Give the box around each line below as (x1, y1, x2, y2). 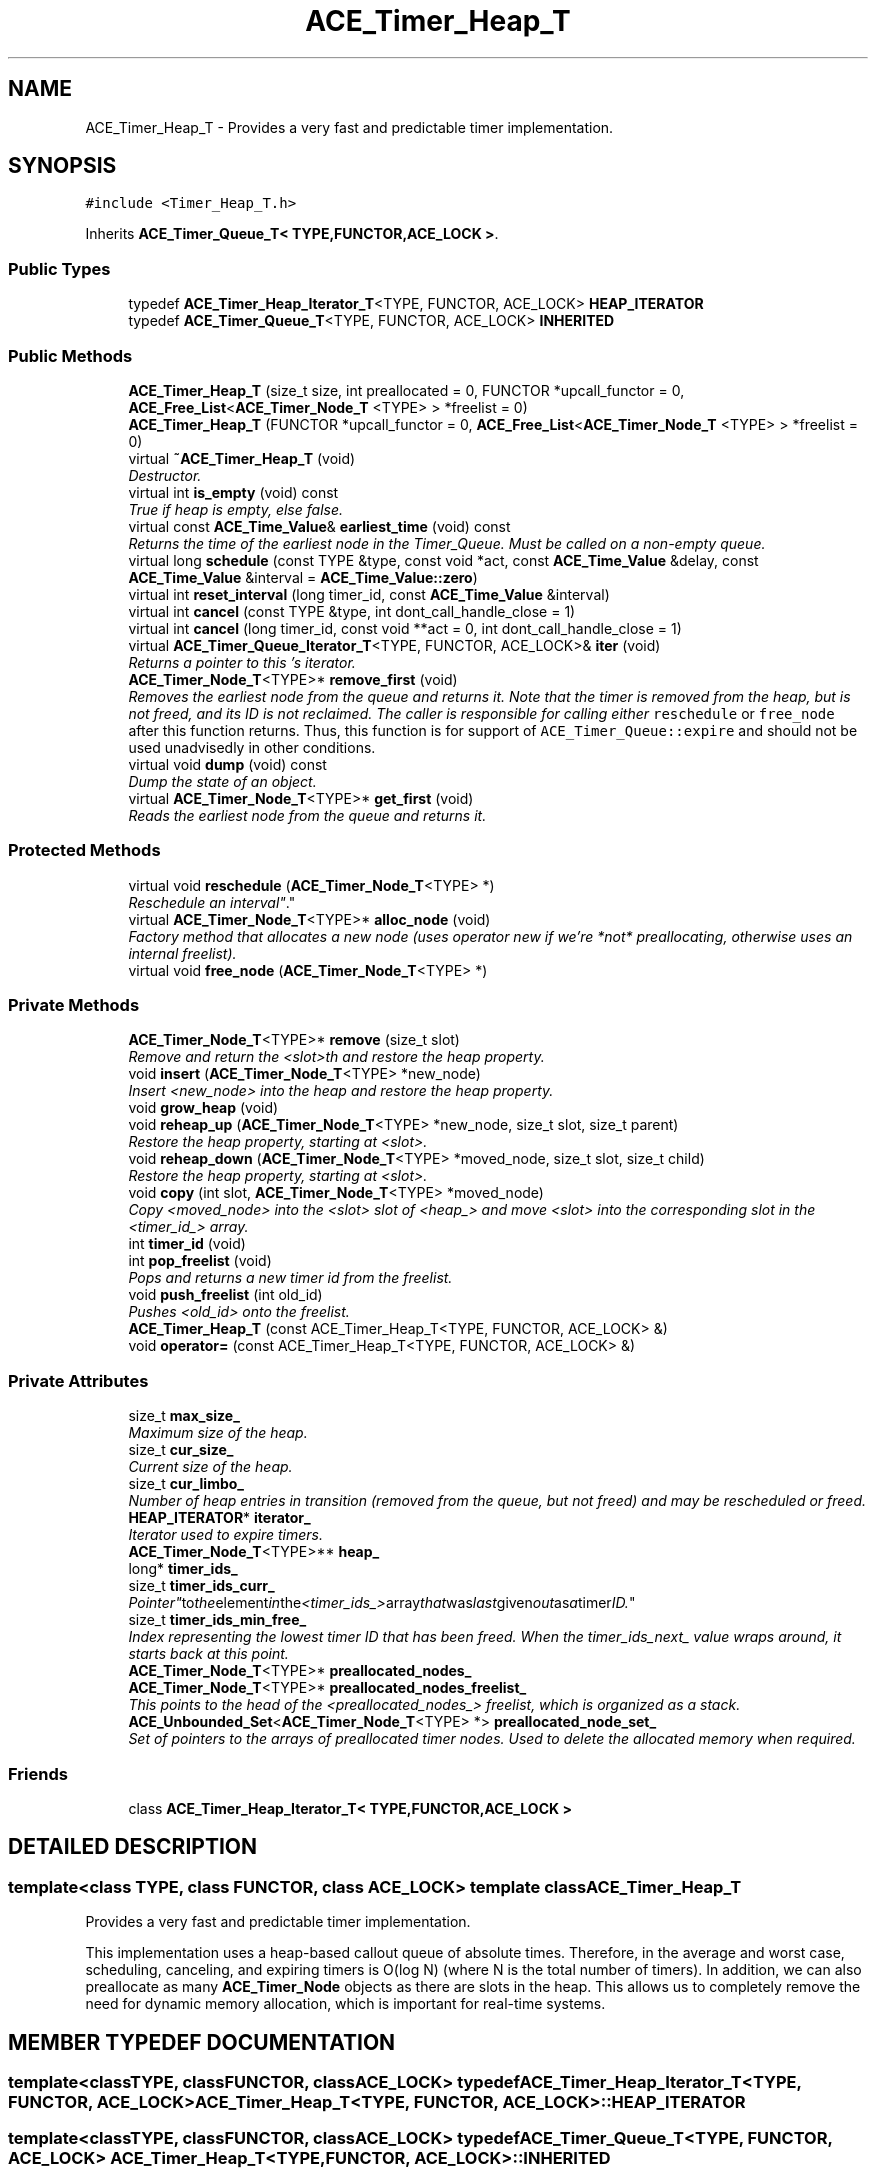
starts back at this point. (128, 1645, 289, 1663)
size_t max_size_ (128, 1407, 240, 1425)
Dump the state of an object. (128, 772, 317, 790)
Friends (8, 1763, 68, 1784)
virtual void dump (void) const (128, 755, 327, 773)
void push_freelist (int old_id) (128, 1286, 323, 1304)
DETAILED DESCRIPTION (8, 1834, 258, 1860)
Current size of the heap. (128, 1458, 293, 1476)
